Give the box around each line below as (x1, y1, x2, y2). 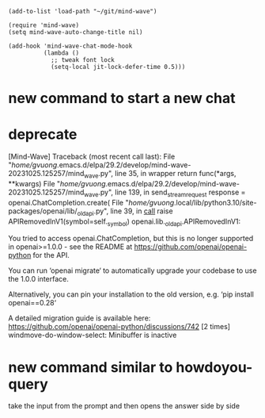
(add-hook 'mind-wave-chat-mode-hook (8, 42, 133, 50)
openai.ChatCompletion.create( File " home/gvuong (8, 197, 175, 207)
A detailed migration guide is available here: (8, 313, 151, 323)
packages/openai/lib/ (8, 206, 78, 216)
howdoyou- (175, 358, 253, 376)
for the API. (32, 251, 70, 260)
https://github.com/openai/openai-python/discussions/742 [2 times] (8, 322, 231, 332)
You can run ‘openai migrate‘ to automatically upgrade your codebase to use (8, 266, 257, 275)
